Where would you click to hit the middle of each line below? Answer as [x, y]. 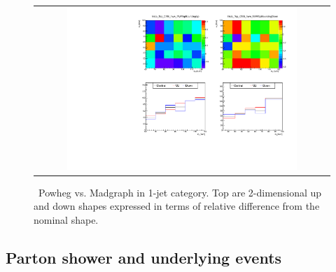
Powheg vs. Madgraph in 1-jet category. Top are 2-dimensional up [180, 192]
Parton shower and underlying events [144, 257]
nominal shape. [66, 219]
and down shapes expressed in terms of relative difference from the [177, 206]
